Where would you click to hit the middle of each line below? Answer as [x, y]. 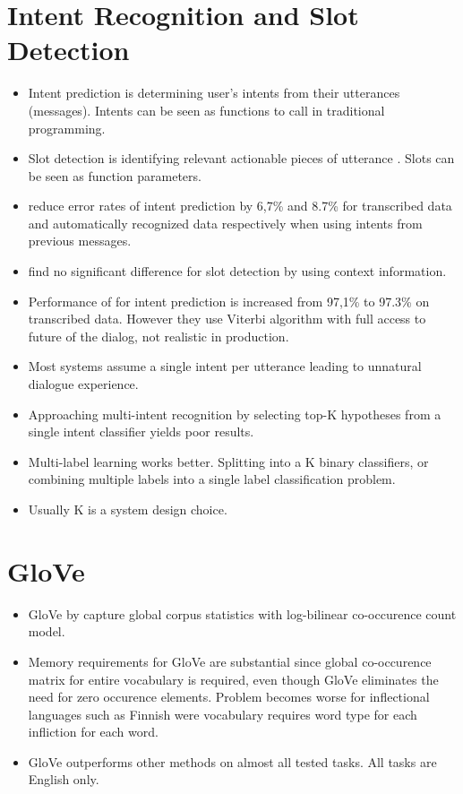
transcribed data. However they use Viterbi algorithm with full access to [227, 319]
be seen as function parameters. [115, 175]
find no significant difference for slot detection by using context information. [237, 271]
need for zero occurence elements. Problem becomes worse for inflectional [229, 697]
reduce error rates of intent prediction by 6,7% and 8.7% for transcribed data [240, 206]
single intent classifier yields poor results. [141, 432]
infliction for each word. [93, 732]
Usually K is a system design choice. [128, 509]
